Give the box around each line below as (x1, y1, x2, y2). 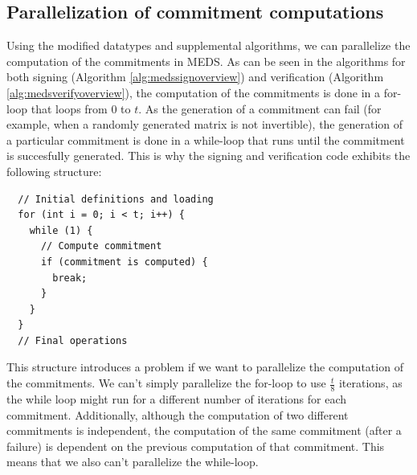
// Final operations (18, 334, 128, 346)
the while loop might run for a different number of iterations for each (6, 390, 347, 407)
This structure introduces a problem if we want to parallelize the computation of (6, 358, 403, 375)
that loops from (31, 100, 108, 117)
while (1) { (29, 224, 93, 236)
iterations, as (338, 375, 403, 391)
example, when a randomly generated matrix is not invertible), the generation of (6, 116, 403, 133)
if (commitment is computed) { (40, 256, 208, 268)
